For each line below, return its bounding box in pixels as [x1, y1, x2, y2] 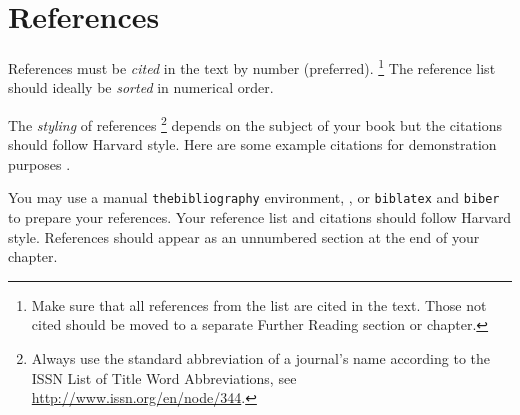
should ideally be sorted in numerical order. [8, 77, 274, 98]
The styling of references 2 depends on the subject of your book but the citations [8, 111, 503, 135]
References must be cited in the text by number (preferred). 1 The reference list [8, 55, 496, 78]
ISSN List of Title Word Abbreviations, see [31, 367, 297, 388]
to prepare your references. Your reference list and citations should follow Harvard [8, 207, 512, 228]
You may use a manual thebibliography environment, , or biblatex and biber [8, 187, 500, 208]
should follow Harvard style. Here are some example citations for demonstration [8, 134, 497, 155]
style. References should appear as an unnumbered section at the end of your [8, 226, 480, 247]
